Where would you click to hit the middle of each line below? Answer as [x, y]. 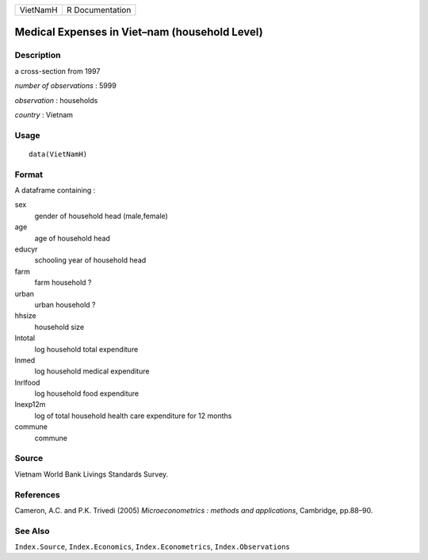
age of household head [73, 238]
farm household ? [63, 282]
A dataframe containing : [55, 190]
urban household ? [65, 305]
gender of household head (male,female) [101, 216]
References [37, 494]
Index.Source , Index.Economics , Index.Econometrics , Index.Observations [152, 547]
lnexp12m [30, 405]
